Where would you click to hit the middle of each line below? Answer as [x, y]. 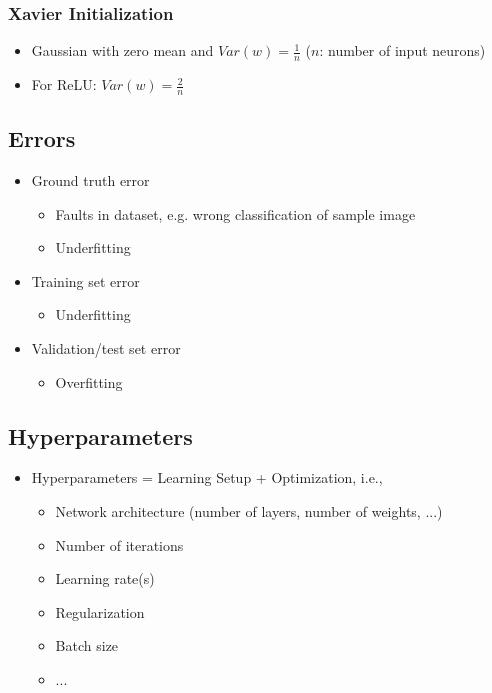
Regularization [100, 611]
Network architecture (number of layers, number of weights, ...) [249, 511]
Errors [42, 138]
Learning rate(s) [105, 578]
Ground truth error [90, 180]
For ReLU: [64, 84]
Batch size [87, 645]
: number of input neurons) [402, 50]
